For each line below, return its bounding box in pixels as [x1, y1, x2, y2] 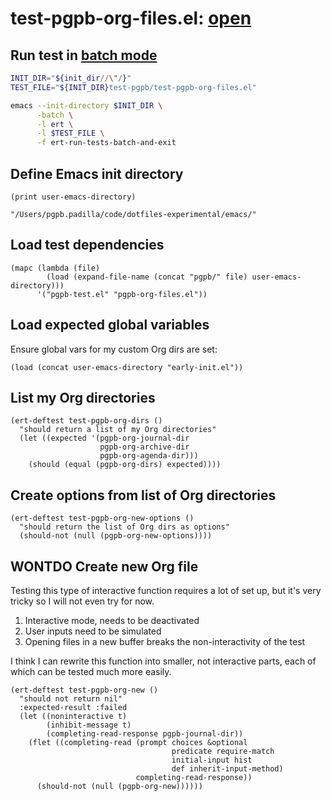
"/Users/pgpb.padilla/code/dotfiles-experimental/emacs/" [10, 209, 257, 219]
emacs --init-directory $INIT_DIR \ [10, 100, 163, 111]
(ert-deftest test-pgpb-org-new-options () [10, 513, 195, 524]
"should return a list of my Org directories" [19, 425, 217, 435]
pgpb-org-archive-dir [99, 442, 190, 452]
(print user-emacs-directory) [10, 192, 137, 202]
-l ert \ [36, 119, 74, 129]
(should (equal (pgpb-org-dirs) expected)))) [28, 460, 222, 470]
